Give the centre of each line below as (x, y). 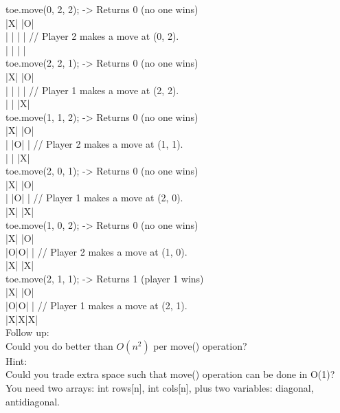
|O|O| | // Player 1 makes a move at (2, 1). (97, 305)
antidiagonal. (33, 401)
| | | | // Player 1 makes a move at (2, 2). (92, 90)
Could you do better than (59, 345)
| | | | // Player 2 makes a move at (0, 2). (92, 36)
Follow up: (27, 332)
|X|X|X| (22, 319)
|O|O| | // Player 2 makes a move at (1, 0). (97, 251)
